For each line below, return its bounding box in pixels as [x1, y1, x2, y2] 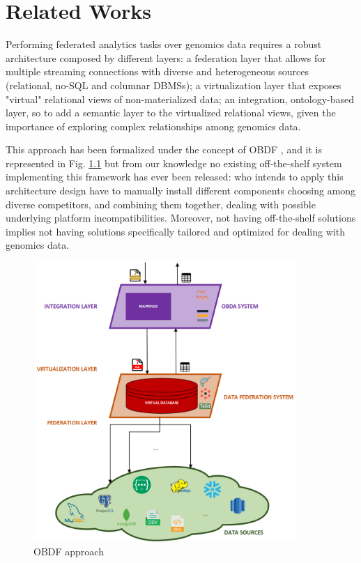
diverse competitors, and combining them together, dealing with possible [6, 196, 316, 211]
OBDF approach [33, 544, 104, 559]
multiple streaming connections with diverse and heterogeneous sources [6, 64, 309, 79]
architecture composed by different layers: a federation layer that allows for [6, 50, 326, 65]
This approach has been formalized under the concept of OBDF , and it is [6, 142, 323, 157]
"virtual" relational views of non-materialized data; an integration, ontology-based [6, 91, 355, 106]
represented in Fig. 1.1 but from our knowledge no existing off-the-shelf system [6, 155, 342, 170]
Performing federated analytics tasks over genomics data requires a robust [6, 37, 322, 52]
